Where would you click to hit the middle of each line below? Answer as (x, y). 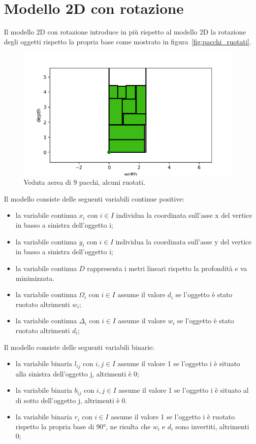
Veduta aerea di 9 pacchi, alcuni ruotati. (85, 182)
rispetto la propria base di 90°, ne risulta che (83, 426)
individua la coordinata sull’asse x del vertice (184, 215)
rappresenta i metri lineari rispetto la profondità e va (167, 268)
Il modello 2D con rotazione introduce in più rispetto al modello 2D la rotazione (125, 32)
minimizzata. (35, 278)
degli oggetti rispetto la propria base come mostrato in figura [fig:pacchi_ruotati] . (128, 41)
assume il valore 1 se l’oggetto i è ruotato (173, 417)
